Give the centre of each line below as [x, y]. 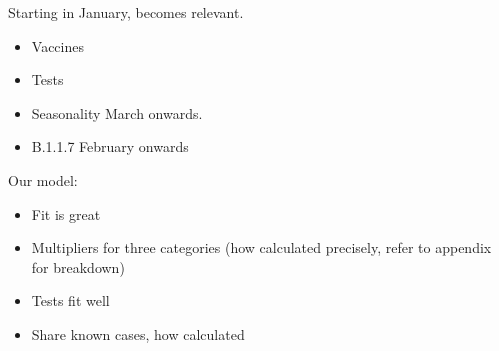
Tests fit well [70, 300]
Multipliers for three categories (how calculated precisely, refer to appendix [261, 247]
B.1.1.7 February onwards [110, 146]
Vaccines [57, 45]
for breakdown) [78, 266]
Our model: [43, 179]
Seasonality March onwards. [117, 112]
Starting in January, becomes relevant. [126, 12]
